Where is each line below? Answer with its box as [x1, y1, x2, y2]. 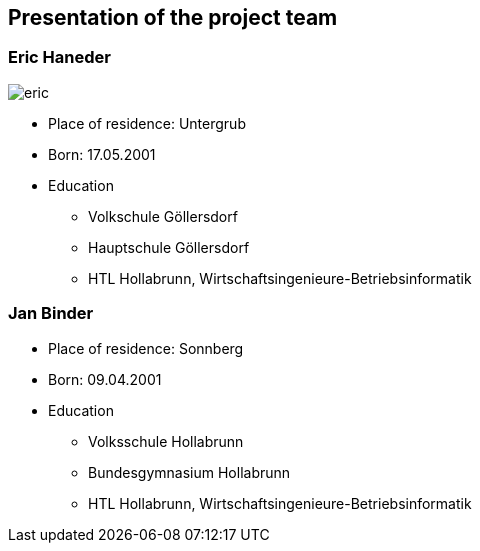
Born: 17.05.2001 [48, 145, 156, 163]
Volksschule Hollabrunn [88, 432, 244, 450]
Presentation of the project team [8, 5, 338, 30]
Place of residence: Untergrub [48, 114, 246, 132]
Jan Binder [8, 303, 94, 324]
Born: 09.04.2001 [48, 370, 162, 388]
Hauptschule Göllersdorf [88, 238, 250, 256]
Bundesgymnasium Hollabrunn [88, 463, 291, 481]
